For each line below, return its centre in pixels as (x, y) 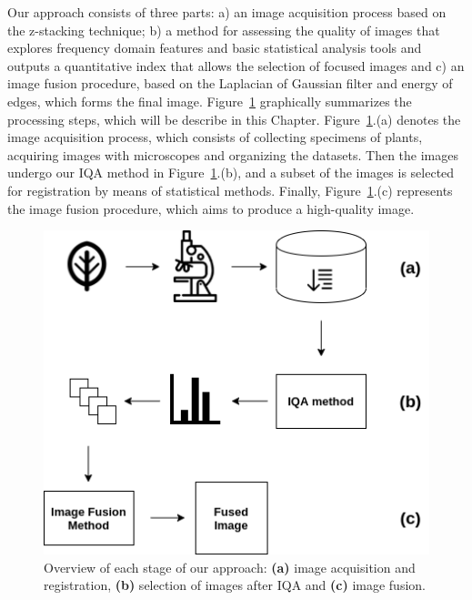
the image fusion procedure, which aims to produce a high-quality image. (211, 208)
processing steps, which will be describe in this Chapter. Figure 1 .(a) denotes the (234, 119)
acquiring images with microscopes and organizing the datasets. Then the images (233, 154)
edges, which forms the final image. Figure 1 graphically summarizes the (210, 101)
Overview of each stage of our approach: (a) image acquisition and (230, 567)
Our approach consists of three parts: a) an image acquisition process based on (227, 12)
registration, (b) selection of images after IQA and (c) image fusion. (235, 585)
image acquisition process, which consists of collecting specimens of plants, (215, 137)
